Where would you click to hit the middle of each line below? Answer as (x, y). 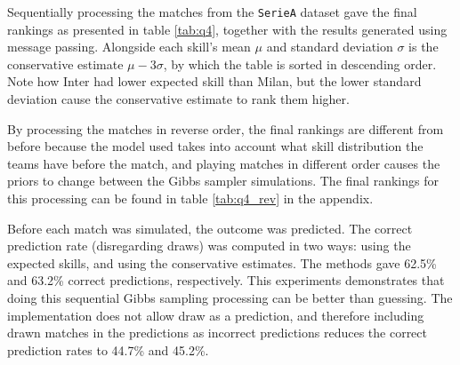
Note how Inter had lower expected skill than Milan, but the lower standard (214, 81)
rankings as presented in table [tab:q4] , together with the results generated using (227, 29)
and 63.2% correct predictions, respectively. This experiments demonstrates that (226, 280)
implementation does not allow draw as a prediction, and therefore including (216, 315)
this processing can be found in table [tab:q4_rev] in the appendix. (190, 198)
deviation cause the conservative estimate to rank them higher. (178, 99)
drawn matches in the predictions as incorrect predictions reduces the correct (217, 333)
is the (424, 47)
